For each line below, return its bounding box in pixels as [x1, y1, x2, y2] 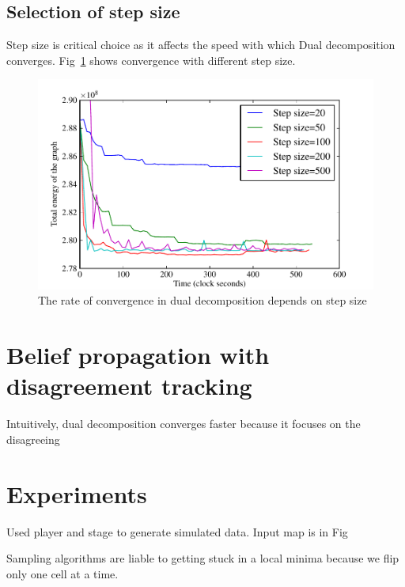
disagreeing [6, 430, 60, 447]
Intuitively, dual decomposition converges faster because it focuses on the [6, 415, 361, 432]
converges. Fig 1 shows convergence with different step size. [6, 51, 296, 68]
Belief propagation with [6, 339, 270, 371]
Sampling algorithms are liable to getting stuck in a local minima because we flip [6, 550, 399, 566]
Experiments [6, 477, 147, 509]
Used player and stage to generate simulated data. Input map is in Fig [6, 523, 348, 540]
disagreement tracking [6, 369, 252, 402]
